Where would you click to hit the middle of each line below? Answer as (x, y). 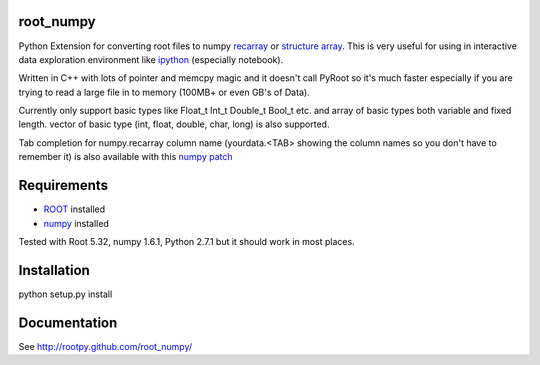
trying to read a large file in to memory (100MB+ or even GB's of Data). (164, 92)
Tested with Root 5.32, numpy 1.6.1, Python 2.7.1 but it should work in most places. (186, 241)
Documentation (68, 322)
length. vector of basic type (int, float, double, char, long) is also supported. (174, 124)
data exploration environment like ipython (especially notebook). (151, 59)
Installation (54, 270)
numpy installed (76, 223)
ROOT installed (74, 209)
